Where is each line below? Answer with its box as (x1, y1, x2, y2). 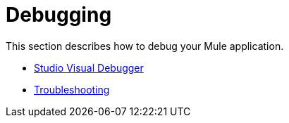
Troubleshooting (34, 83, 110, 96)
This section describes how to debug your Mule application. (6, 39, 284, 52)
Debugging (6, 3, 112, 27)
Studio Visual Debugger (34, 61, 144, 74)
